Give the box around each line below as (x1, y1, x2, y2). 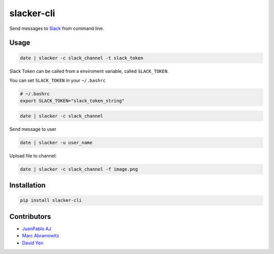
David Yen (22, 240, 44, 246)
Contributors (9, 212, 51, 221)
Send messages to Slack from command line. (9, 25, 104, 31)
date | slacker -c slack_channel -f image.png (20, 166, 138, 172)
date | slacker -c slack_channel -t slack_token (20, 55, 144, 61)
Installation (9, 181, 46, 190)
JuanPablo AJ (22, 226, 52, 232)
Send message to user (9, 126, 57, 132)
